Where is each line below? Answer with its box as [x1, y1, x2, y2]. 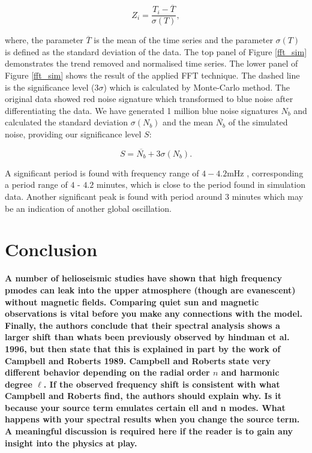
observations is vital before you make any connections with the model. [5, 307, 302, 320]
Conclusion [5, 237, 98, 262]
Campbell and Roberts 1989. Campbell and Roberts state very [5, 354, 271, 367]
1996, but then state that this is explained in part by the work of [5, 342, 281, 355]
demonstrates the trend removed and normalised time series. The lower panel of [5, 57, 298, 70]
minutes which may [232, 190, 304, 203]
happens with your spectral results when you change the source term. [5, 413, 300, 425]
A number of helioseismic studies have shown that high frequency [5, 272, 283, 284]
